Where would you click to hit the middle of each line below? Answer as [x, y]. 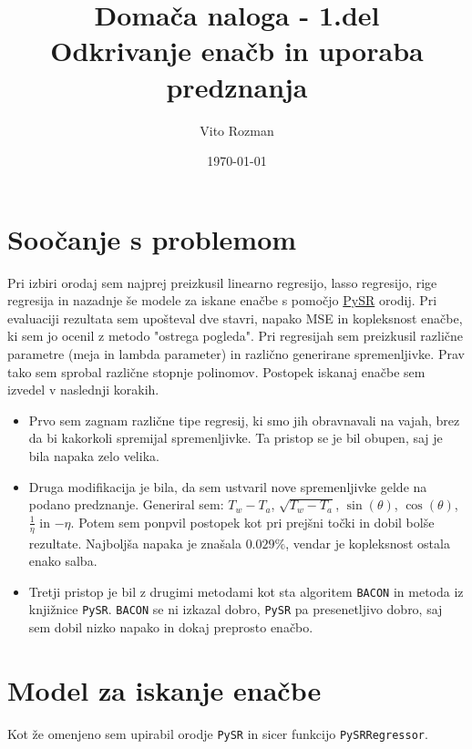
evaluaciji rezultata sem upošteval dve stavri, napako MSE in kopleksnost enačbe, [235, 318]
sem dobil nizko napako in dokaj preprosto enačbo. [171, 627]
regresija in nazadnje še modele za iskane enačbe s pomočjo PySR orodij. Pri [222, 300]
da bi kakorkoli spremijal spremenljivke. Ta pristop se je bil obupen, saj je [236, 438]
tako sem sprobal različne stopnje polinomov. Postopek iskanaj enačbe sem [216, 371]
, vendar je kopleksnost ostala [368, 543]
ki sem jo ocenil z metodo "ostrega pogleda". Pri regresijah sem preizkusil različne [236, 336]
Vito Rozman [237, 130]
